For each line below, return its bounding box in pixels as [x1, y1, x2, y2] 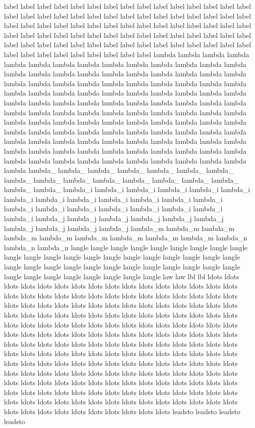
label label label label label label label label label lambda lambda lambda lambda [4, 49, 250, 59]
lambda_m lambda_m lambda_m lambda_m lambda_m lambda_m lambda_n [4, 232, 248, 243]
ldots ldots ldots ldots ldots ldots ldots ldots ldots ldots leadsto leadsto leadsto [4, 406, 240, 416]
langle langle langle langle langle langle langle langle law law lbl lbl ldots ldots [4, 271, 239, 281]
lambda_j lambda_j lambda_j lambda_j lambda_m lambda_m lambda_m [4, 223, 235, 233]
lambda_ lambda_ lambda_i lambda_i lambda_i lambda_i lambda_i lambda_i [4, 184, 250, 195]
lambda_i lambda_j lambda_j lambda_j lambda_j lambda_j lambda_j [4, 213, 224, 224]
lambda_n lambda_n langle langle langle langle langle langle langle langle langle [4, 242, 248, 252]
